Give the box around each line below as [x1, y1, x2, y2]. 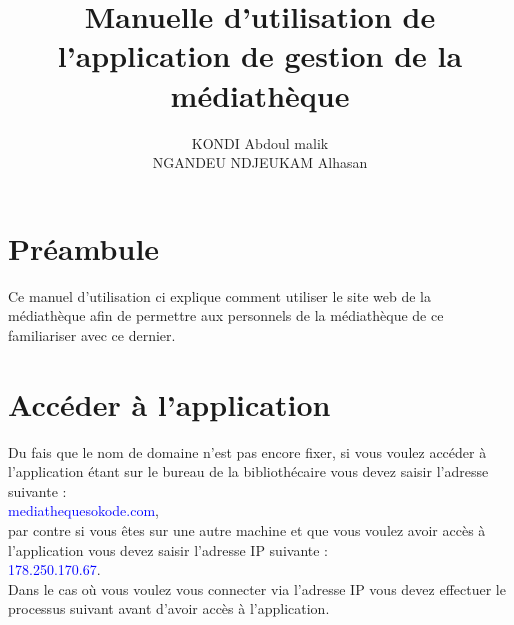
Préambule [8, 227, 160, 268]
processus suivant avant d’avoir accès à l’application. [8, 598, 330, 619]
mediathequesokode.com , [8, 500, 159, 521]
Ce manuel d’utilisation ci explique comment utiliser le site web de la [8, 285, 431, 306]
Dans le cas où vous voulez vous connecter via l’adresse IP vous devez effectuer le [8, 578, 506, 599]
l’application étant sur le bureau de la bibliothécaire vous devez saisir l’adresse [8, 461, 489, 482]
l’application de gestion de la [57, 35, 463, 76]
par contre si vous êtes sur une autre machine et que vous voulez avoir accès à [8, 519, 486, 540]
